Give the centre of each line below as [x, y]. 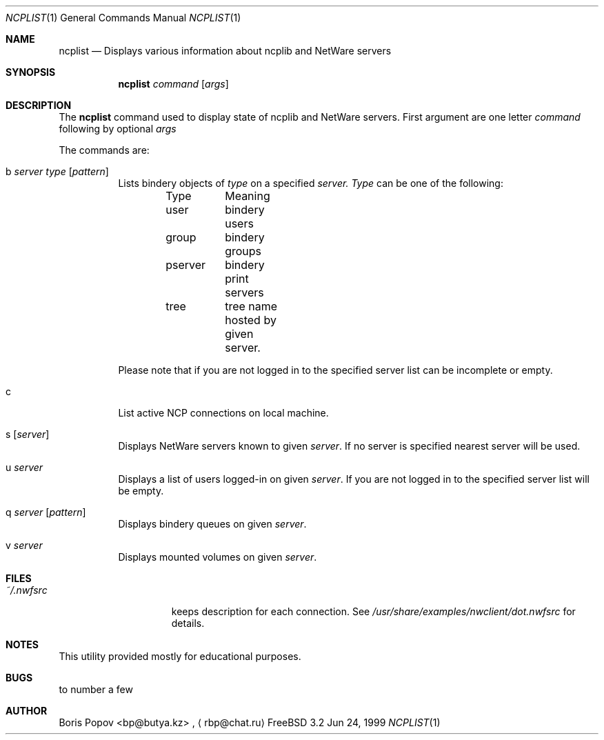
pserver [186, 265]
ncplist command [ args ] [173, 84]
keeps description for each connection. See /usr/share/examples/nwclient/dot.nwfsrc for [373, 611]
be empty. [141, 491]
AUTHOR [27, 711]
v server [24, 545]
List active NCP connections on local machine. [223, 413]
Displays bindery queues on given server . [212, 524]
